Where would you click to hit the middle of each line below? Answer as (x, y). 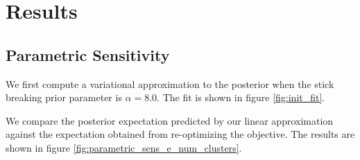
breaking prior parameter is (64, 97)
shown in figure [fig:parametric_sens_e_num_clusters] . (124, 147)
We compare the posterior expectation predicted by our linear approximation (170, 120)
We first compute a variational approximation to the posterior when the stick (170, 83)
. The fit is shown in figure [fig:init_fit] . (241, 97)
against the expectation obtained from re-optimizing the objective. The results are (180, 134)
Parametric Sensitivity (88, 54)
